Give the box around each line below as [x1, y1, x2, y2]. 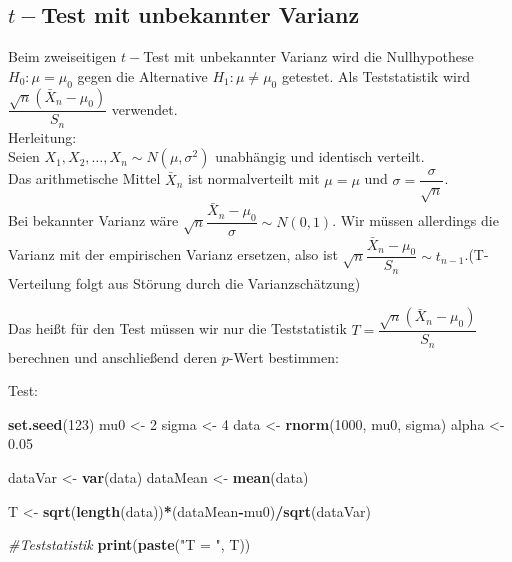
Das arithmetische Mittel [8, 168, 161, 189]
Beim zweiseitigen [8, 46, 117, 67]
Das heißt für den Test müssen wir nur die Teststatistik [8, 318, 347, 339]
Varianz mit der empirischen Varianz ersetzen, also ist [8, 244, 338, 265]
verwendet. [111, 98, 178, 119]
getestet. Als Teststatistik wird [281, 65, 471, 86]
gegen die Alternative [77, 65, 208, 86]
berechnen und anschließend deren [8, 346, 218, 367]
